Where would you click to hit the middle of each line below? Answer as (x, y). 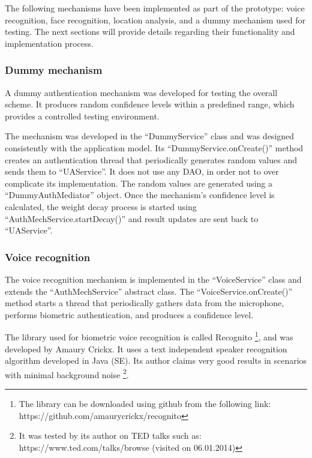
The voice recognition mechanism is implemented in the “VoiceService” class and (153, 279)
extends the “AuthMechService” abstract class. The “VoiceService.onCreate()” (149, 291)
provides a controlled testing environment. (82, 116)
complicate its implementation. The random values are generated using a (139, 183)
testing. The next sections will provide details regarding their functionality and (150, 32)
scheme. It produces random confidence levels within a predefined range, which (150, 104)
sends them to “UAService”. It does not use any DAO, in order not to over (142, 171)
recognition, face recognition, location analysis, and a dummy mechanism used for (155, 20)
